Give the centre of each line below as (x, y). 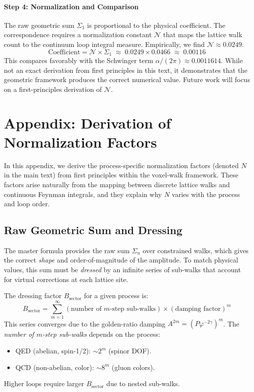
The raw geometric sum (39, 25)
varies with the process (206, 194)
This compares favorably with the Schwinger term (79, 60)
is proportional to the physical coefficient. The (156, 25)
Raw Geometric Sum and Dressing (93, 230)
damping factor (198, 309)
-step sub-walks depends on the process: (101, 334)
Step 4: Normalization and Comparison (71, 6)
